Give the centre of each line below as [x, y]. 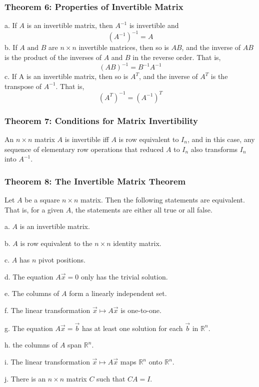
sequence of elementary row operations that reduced [84, 149]
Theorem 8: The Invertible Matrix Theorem [95, 181]
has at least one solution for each [132, 328]
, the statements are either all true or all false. [142, 209]
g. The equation [29, 328]
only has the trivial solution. [124, 276]
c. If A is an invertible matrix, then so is [66, 76]
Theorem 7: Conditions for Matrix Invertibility [101, 120]
